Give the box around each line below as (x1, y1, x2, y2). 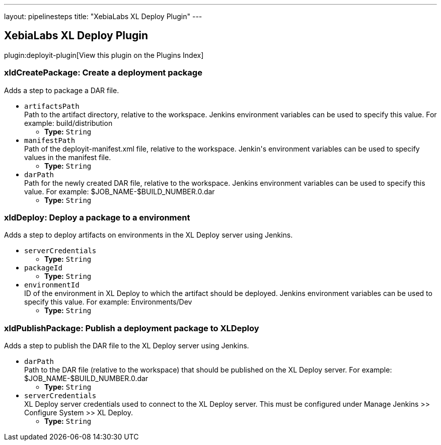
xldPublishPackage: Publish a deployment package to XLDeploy (4, 323, 259, 333)
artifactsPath (24, 102, 80, 110)
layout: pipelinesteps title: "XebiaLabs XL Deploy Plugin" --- (4, 12, 202, 21)
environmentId (24, 281, 80, 289)
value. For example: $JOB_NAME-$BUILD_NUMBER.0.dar (24, 187, 215, 196)
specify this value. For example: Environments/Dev (24, 298, 192, 307)
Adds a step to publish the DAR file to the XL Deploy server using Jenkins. (4, 341, 249, 350)
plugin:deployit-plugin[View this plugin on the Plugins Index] (4, 50, 204, 59)
